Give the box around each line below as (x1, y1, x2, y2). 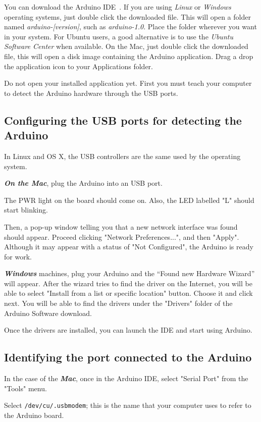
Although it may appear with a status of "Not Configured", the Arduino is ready (4, 241, 253, 252)
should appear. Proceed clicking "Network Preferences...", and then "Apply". (4, 231, 239, 242)
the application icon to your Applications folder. (4, 61, 153, 71)
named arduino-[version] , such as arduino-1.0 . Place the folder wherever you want (4, 21, 257, 32)
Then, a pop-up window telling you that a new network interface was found (4, 221, 238, 232)
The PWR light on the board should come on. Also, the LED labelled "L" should (4, 194, 254, 205)
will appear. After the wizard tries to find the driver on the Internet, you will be (4, 278, 252, 288)
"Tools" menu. (4, 383, 47, 393)
